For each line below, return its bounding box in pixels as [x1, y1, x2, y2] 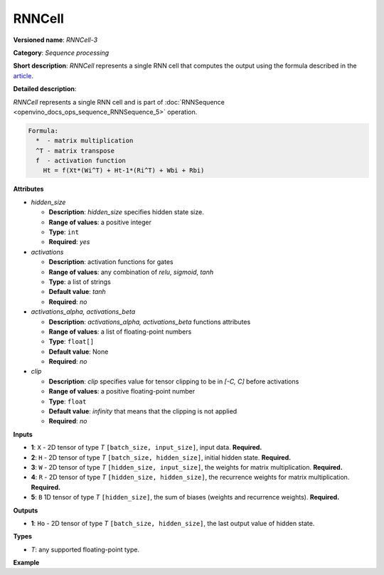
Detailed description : [13, 85, 77, 93]
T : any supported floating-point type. [31, 545, 140, 554]
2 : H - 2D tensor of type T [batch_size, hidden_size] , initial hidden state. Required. [31, 453, 292, 462]
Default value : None [48, 347, 109, 356]
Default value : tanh [48, 287, 106, 296]
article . [13, 71, 33, 80]
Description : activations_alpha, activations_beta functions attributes [48, 317, 251, 326]
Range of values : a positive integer [48, 218, 152, 226]
